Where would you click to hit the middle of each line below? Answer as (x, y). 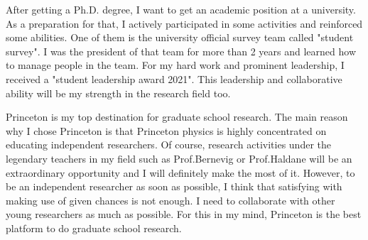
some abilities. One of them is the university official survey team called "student (180, 37)
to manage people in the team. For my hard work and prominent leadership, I (175, 65)
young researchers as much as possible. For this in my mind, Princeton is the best (184, 214)
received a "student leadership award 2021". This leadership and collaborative (174, 78)
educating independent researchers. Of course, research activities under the (168, 144)
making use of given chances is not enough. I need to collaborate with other (171, 200)
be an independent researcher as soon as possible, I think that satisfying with (174, 186)
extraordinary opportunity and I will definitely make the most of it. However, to (180, 172)
